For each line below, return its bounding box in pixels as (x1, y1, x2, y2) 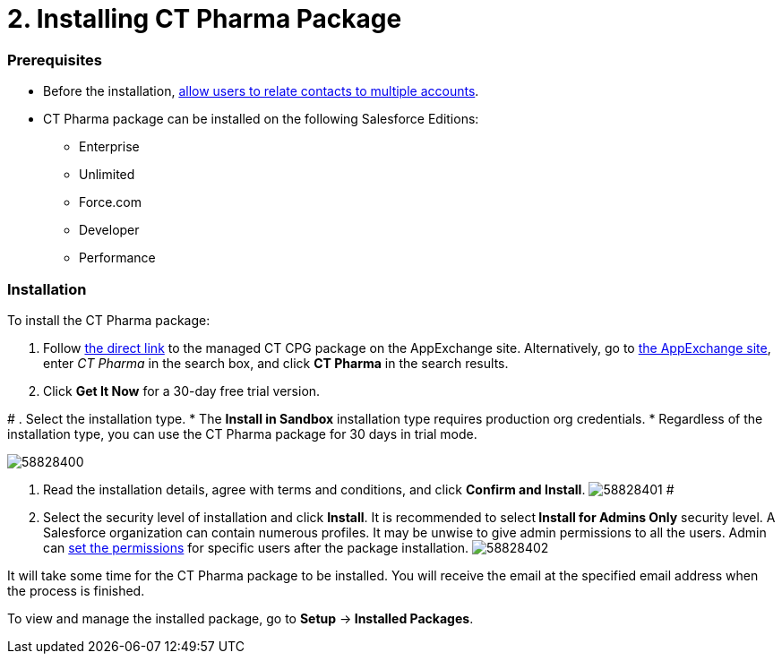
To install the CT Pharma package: (7, 312, 211, 328)
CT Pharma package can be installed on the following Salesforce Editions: (43, 111, 479, 127)
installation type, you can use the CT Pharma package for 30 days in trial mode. (7, 425, 477, 442)
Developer (79, 222, 140, 238)
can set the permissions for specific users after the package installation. (43, 539, 469, 555)
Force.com (79, 194, 142, 210)
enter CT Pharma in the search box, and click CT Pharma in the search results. (43, 355, 509, 371)
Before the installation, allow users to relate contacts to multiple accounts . (43, 83, 479, 99)
